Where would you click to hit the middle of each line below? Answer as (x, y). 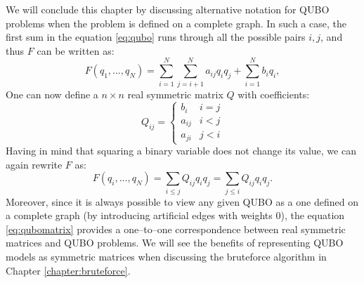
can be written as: (76, 50)
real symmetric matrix (175, 94)
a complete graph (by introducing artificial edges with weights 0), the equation (175, 215)
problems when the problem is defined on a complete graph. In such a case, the (176, 23)
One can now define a (52, 94)
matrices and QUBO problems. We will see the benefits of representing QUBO (175, 243)
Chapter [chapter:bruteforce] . (68, 270)
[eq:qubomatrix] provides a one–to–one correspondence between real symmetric (176, 229)
